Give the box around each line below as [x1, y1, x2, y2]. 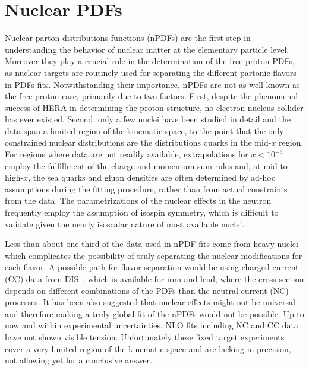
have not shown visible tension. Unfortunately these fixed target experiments [5, 330, 285, 343]
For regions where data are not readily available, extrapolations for [5, 148, 248, 160]
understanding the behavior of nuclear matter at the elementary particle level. [5, 43, 289, 55]
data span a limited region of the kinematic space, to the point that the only [5, 124, 284, 137]
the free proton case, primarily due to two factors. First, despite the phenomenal [5, 90, 298, 102]
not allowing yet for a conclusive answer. [5, 354, 152, 366]
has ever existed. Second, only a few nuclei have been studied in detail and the [5, 113, 291, 125]
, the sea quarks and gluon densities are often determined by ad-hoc [28, 171, 275, 184]
